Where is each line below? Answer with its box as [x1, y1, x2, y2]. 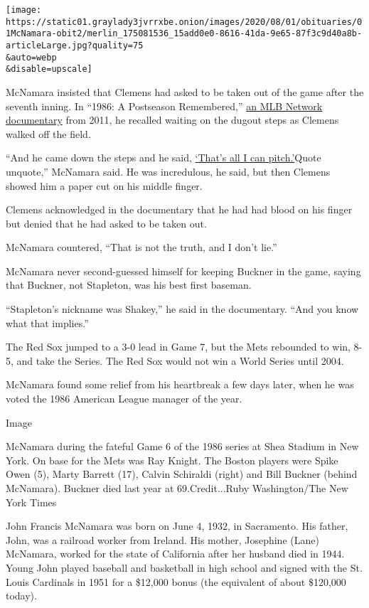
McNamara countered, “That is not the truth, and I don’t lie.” [6, 240, 277, 255]
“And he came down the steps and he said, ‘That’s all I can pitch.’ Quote [6, 150, 321, 165]
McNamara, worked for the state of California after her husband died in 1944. [6, 546, 345, 561]
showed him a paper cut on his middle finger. [6, 178, 203, 193]
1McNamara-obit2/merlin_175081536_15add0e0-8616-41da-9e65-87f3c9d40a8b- [6, 28, 363, 39]
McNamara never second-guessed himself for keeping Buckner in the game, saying [6, 263, 361, 278]
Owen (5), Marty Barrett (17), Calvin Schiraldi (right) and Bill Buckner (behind [6, 466, 358, 481]
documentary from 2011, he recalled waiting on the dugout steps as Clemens [6, 112, 339, 127]
